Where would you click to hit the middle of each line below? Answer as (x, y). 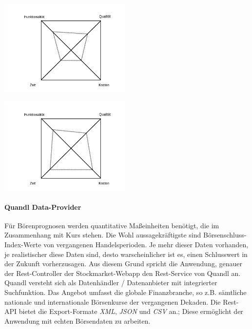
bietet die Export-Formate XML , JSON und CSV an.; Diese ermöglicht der (131, 311)
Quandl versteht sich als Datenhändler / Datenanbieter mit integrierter (111, 283)
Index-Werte (23, 245)
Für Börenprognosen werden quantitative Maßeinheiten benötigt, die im (112, 225)
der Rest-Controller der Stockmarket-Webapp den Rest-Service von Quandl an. (123, 273)
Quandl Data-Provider (43, 207)
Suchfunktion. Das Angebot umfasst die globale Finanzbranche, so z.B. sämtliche (126, 292)
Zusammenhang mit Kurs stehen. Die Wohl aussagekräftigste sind (103, 235)
